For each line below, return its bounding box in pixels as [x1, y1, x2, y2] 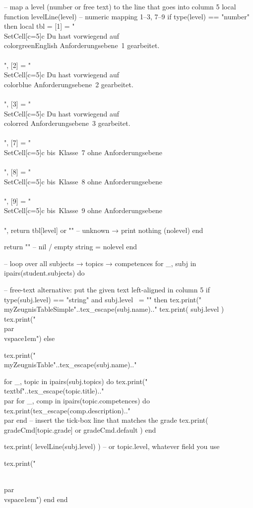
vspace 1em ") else [4, 333, 55, 343]
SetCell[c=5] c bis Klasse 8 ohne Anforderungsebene [4, 176, 162, 186]
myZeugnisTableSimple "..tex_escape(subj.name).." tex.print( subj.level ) [4, 304, 224, 314]
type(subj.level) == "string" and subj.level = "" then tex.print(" [4, 294, 201, 304]
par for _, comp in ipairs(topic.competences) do [4, 395, 150, 405]
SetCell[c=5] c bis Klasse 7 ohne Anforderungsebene [4, 147, 162, 157]
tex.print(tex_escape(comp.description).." [4, 405, 130, 415]
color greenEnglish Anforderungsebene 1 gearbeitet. [4, 40, 160, 51]
